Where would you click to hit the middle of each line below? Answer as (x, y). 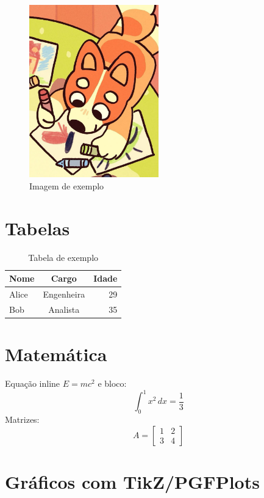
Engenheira (64, 294)
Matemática (56, 354)
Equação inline (33, 383)
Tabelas (37, 228)
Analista (64, 309)
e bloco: (112, 383)
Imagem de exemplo (67, 185)
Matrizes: (22, 419)
